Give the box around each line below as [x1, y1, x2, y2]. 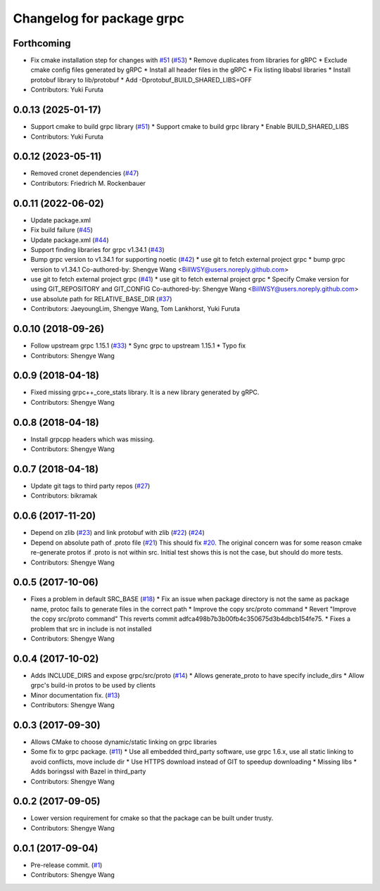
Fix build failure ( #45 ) [30, 226, 93, 234]
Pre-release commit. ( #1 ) [30, 861, 103, 869]
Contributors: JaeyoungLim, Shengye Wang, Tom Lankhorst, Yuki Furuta [30, 305, 241, 313]
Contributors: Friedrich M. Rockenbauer [30, 179, 146, 187]
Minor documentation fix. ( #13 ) [30, 690, 120, 700]
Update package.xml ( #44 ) [30, 236, 109, 244]
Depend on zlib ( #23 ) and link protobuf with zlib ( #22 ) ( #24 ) [30, 529, 205, 537]
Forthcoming [13, 37, 71, 49]
